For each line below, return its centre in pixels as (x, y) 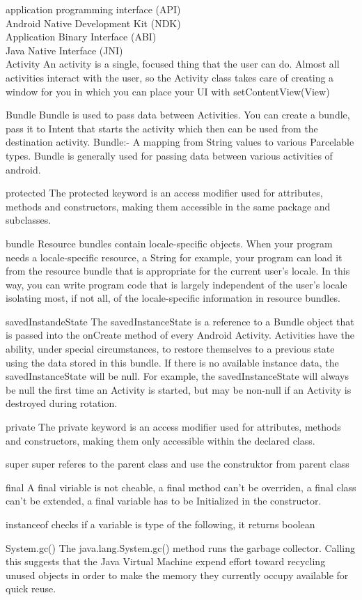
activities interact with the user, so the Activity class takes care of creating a (170, 77)
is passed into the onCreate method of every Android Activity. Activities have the (180, 335)
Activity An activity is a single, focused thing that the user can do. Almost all (173, 64)
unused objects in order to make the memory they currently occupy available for (177, 575)
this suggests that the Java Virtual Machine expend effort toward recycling (166, 561)
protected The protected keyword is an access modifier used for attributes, (164, 193)
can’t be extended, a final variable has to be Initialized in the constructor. (164, 501)
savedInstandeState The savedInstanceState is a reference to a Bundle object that (180, 321)
